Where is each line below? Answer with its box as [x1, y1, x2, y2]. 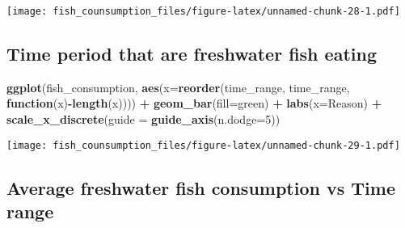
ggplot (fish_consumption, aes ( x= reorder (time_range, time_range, [6, 78, 350, 95]
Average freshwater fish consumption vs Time [6, 175, 395, 200]
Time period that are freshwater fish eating [6, 41, 377, 66]
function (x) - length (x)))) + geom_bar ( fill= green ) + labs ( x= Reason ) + [6, 95, 382, 112]
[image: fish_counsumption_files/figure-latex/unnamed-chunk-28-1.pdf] [6, 6, 400, 17]
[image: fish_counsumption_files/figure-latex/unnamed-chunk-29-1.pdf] [6, 139, 400, 151]
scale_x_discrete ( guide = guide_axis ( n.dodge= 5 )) [6, 111, 281, 128]
